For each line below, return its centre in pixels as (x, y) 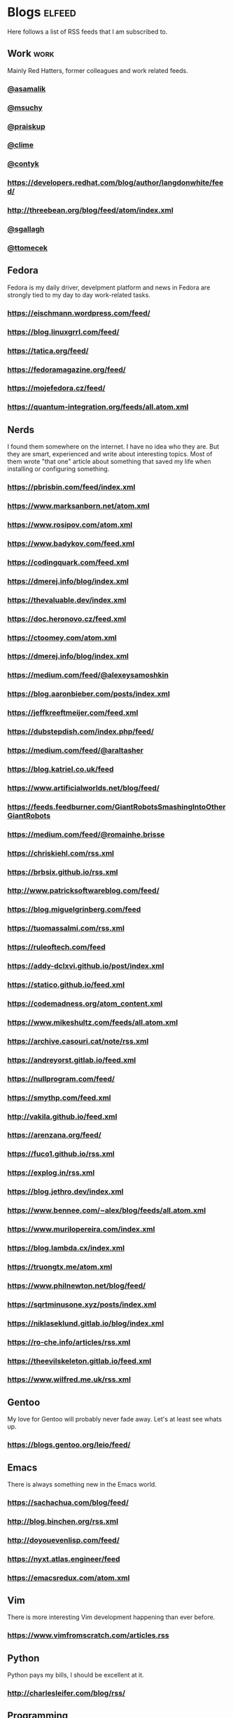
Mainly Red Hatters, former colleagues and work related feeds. (98, 70)
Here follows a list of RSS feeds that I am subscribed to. (87, 32)
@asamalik (27, 88)
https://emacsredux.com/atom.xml (69, 1578)
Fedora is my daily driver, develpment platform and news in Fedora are (109, 287)
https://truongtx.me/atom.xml (60, 1267)
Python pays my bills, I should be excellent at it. (76, 1675)
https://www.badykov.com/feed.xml (71, 543)
